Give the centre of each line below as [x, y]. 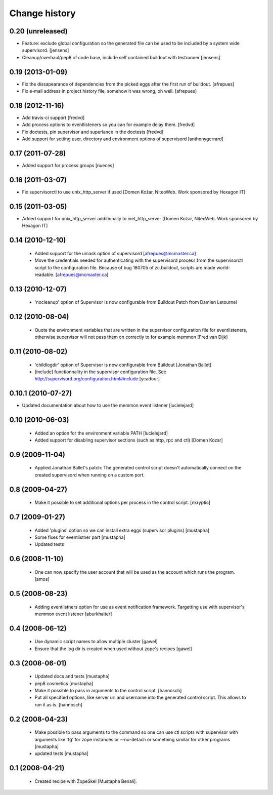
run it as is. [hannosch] [59, 704]
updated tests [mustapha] [61, 753]
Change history [42, 13]
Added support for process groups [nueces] [68, 166]
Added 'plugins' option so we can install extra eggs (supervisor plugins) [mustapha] [122, 530]
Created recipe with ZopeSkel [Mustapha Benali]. [86, 781]
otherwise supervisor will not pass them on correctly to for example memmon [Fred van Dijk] [131, 337]
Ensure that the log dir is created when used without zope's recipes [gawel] [113, 649]
